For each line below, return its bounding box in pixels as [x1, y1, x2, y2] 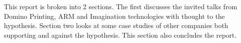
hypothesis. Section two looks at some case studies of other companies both [4, 20, 228, 30]
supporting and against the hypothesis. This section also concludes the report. [4, 29, 237, 40]
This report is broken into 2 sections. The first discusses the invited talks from [4, 1, 238, 11]
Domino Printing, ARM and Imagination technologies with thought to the [4, 11, 225, 21]
